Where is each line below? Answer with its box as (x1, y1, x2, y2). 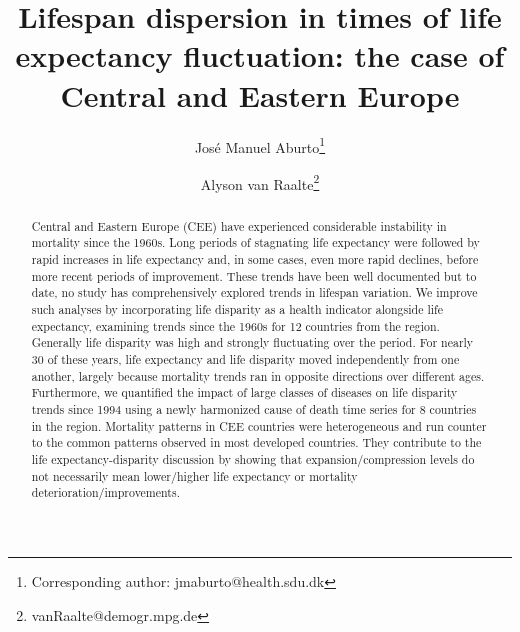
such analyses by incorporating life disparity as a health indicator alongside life (31, 301, 443, 318)
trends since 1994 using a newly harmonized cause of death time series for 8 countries (31, 401, 477, 418)
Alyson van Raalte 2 (200, 170, 320, 194)
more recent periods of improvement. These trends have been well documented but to (31, 267, 477, 284)
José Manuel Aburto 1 (194, 133, 326, 157)
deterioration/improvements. (31, 484, 180, 501)
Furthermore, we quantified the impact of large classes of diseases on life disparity (31, 384, 458, 401)
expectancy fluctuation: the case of (15, 35, 505, 76)
